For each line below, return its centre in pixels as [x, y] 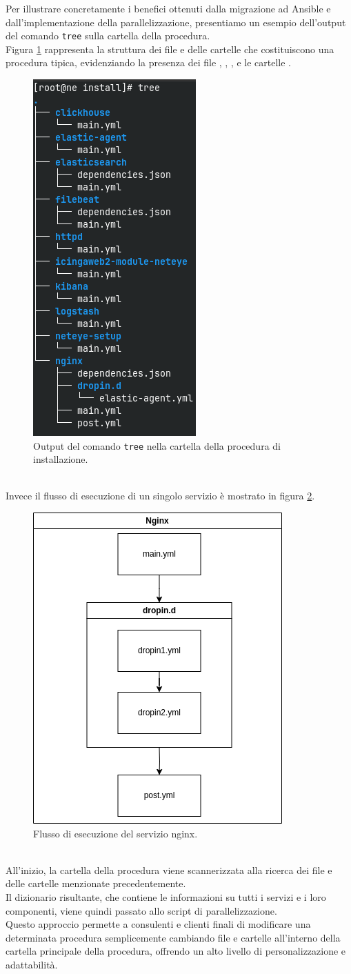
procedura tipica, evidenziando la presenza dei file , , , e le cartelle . [148, 62]
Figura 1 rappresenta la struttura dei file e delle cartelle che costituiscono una [170, 49]
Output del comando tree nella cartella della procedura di [157, 445]
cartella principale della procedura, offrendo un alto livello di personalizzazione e [176, 951]
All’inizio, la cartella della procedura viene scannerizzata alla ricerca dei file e [169, 869]
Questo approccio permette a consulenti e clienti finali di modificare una [158, 924]
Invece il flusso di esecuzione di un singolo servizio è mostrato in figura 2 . [160, 496]
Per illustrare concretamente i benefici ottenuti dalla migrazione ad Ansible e [168, 8]
